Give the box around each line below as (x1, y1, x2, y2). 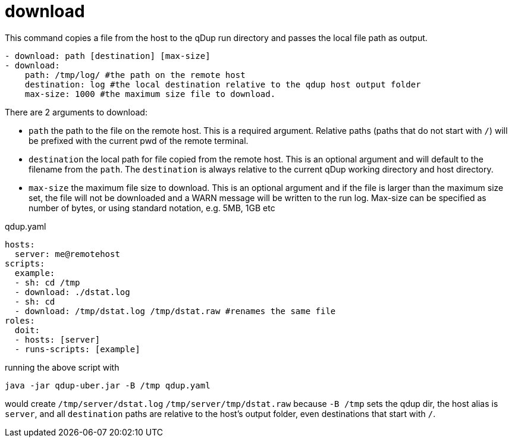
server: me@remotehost (14, 249, 120, 259)
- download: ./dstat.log (14, 287, 130, 297)
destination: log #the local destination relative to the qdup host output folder (24, 79, 421, 89)
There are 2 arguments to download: (5, 106, 147, 117)
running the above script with (5, 362, 120, 372)
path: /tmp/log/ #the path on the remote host (24, 70, 246, 80)
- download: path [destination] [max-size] (5, 51, 211, 61)
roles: (5, 315, 35, 325)
